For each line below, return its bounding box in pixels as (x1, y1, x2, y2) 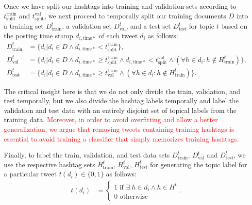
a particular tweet (4, 169, 57, 179)
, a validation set (62, 21, 112, 31)
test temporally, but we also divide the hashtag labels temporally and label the (4, 95, 239, 106)
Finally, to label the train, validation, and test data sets (4, 150, 170, 160)
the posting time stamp (4, 30, 73, 40)
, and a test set (126, 21, 171, 31)
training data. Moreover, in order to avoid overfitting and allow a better (4, 114, 218, 125)
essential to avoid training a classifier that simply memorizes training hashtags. (4, 133, 239, 143)
